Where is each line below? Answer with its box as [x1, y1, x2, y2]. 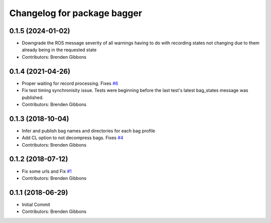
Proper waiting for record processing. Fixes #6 [22, 80, 118, 86]
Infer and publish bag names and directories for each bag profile [22, 128, 156, 134]
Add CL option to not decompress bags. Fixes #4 [22, 135, 124, 141]
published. [22, 94, 44, 100]
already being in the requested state [22, 47, 97, 53]
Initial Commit [22, 201, 50, 207]
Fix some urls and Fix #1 [22, 168, 72, 174]
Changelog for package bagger [9, 8, 143, 19]
